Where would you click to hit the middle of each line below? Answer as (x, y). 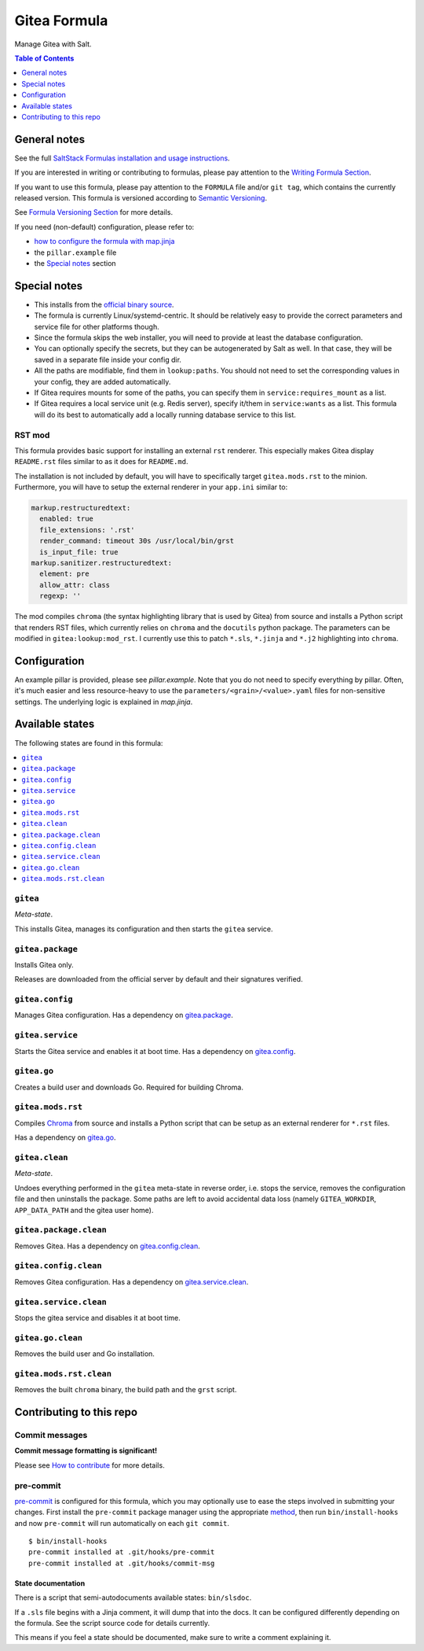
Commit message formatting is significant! (86, 1450)
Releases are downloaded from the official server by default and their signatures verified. (159, 979)
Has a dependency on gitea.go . (65, 1137)
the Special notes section (75, 263)
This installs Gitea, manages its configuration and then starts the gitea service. (144, 929)
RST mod (32, 435)
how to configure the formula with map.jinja (104, 241)
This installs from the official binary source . (104, 304)
